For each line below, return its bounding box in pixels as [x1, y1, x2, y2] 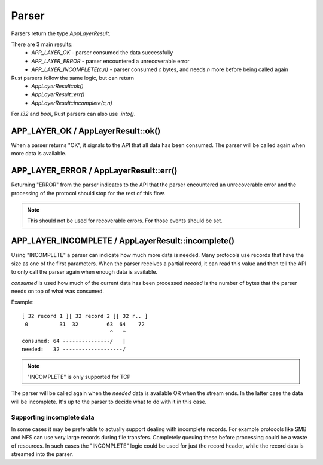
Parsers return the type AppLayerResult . [11, 30, 111, 37]
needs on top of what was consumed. [11, 287, 105, 295]
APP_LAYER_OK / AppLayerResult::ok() [11, 126, 161, 136]
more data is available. [11, 150, 67, 157]
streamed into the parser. [11, 451, 74, 458]
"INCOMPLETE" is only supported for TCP [27, 374, 131, 381]
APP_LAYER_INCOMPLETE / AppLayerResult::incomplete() [11, 236, 234, 246]
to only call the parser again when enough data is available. [11, 268, 158, 276]
